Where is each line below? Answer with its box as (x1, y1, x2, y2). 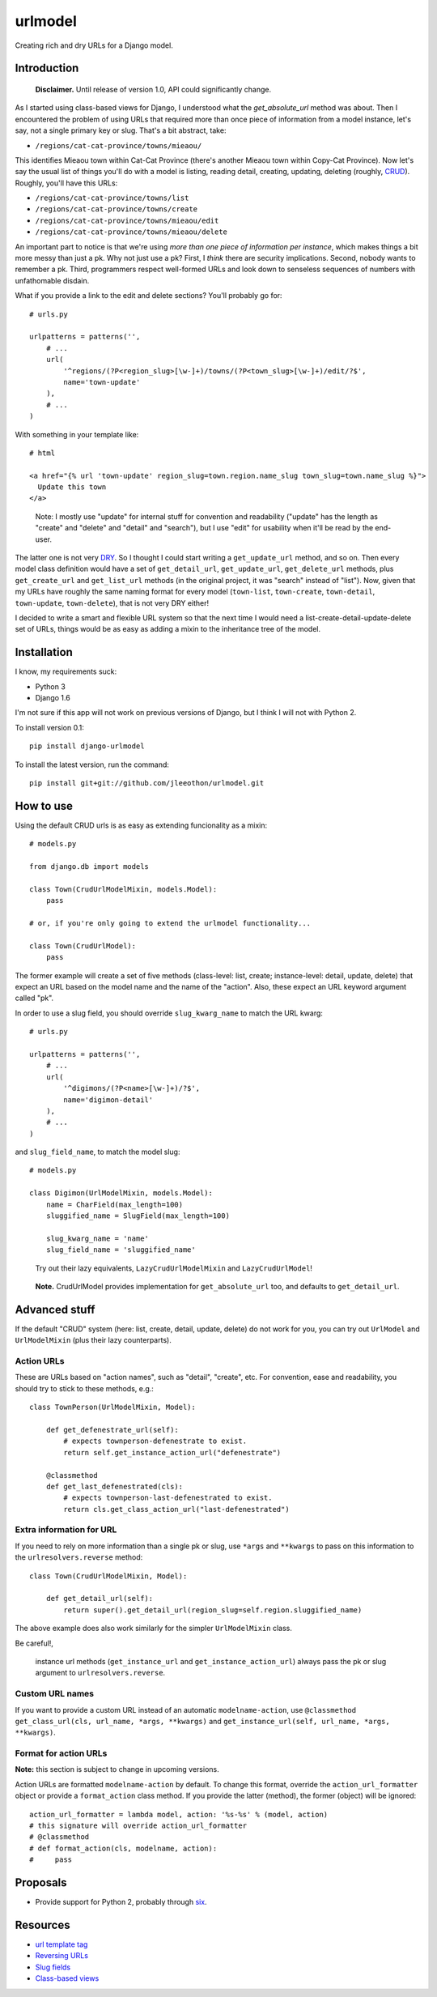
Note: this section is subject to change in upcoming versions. (15, 1765, 219, 1774)
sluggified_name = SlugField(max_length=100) (45, 1211, 231, 1220)
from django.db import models (29, 862, 150, 871)
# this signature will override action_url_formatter (29, 1820, 247, 1830)
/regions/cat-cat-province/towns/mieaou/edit (35, 215, 219, 225)
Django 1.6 (35, 693, 70, 703)
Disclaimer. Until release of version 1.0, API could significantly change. (35, 84, 272, 94)
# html (29, 448, 56, 458)
